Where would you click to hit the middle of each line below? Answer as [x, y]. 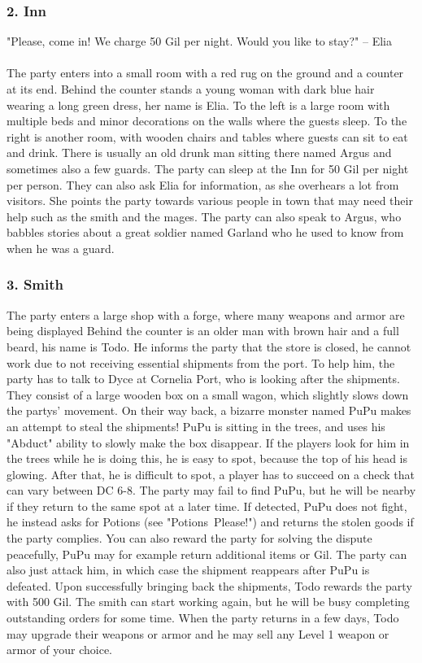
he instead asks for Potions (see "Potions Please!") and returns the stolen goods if [210, 522]
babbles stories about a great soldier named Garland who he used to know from [205, 232]
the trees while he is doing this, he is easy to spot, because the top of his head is [207, 458]
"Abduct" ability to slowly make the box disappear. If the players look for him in [208, 442]
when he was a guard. [61, 248]
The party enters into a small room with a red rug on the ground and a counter [205, 73]
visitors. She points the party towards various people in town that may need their [210, 201]
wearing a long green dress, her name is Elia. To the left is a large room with [198, 105]
